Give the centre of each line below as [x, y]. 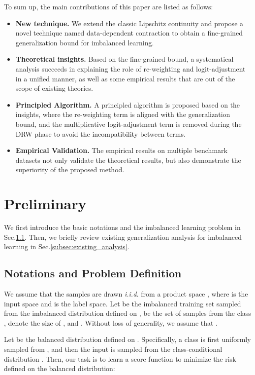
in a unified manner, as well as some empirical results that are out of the [125, 78]
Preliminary [45, 204]
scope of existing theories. [54, 88]
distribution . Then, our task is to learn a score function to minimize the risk [120, 358]
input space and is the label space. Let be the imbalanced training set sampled [123, 303]
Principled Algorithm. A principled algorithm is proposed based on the [128, 104]
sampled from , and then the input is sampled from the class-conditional [113, 349]
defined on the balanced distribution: [60, 368]
